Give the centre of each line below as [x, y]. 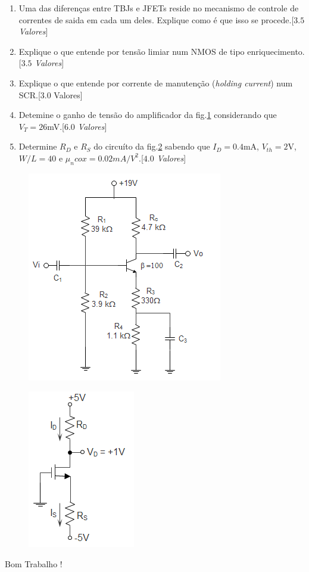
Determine [38, 146]
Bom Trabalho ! [34, 563]
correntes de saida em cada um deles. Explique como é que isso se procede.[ [156, 19]
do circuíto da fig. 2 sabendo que [152, 146]
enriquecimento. [276, 51]
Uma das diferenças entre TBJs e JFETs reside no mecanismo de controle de [159, 8]
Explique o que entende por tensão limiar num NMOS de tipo [132, 51]
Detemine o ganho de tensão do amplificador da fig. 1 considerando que [148, 115]
